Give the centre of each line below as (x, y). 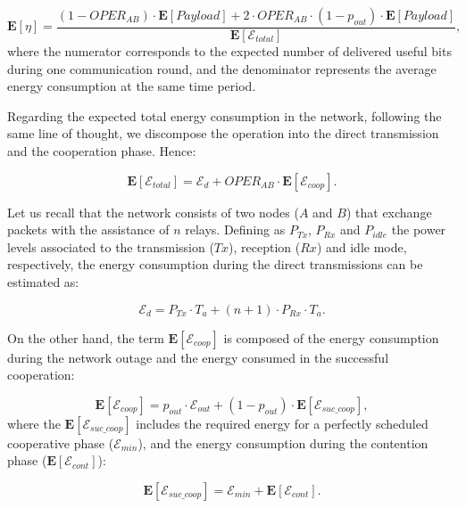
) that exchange (389, 212)
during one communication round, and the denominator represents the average (222, 68)
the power (419, 229)
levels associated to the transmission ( (111, 246)
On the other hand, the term (86, 337)
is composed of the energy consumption (331, 337)
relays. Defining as (235, 229)
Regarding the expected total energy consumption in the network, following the (225, 115)
